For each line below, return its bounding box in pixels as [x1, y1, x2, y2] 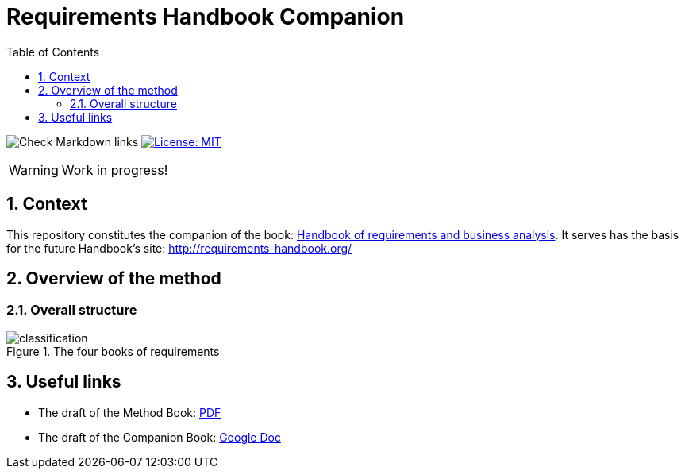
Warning [9, 161, 59, 178]
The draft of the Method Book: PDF [38, 405, 221, 419]
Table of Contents [6, 44, 100, 59]
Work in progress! [61, 161, 168, 178]
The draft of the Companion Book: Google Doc [38, 430, 281, 444]
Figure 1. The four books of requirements [6, 344, 220, 358]
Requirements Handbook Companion [6, 3, 405, 30]
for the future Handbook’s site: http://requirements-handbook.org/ [6, 241, 352, 255]
